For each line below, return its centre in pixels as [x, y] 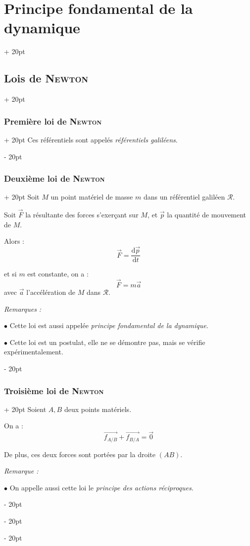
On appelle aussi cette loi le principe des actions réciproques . [101, 487]
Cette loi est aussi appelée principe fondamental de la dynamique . [109, 325]
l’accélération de [51, 292]
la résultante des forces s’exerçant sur [82, 215]
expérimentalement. [34, 352]
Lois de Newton [46, 78]
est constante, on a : [58, 274]
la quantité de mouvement [207, 215]
